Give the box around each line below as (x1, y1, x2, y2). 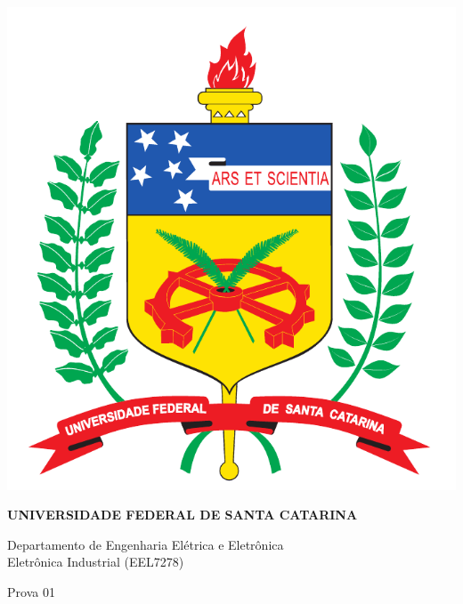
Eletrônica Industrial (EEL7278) (7, 552, 184, 571)
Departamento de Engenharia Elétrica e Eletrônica (7, 535, 284, 553)
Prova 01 (7, 583, 55, 601)
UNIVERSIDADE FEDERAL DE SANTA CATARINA (7, 505, 358, 524)
